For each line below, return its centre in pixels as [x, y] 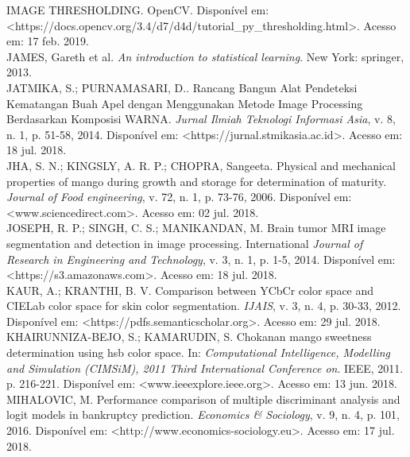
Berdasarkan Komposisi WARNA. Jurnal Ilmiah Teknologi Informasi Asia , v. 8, [201, 119]
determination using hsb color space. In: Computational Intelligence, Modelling [198, 352]
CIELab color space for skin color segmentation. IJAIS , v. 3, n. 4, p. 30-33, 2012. [204, 306]
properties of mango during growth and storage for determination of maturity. [197, 181]
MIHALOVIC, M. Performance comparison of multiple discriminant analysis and [203, 399]
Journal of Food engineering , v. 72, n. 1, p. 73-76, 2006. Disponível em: [179, 197]
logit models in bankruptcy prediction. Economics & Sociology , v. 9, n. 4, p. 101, [203, 414]
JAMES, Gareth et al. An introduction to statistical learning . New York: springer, [205, 56]
